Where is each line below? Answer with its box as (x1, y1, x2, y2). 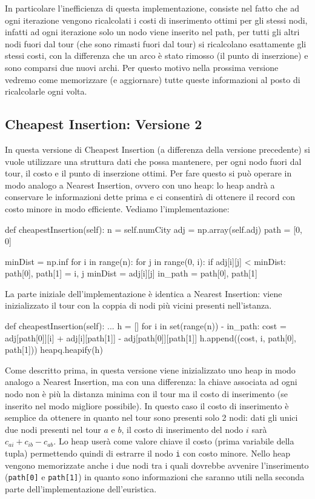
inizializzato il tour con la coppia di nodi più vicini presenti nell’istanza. (5, 299, 272, 312)
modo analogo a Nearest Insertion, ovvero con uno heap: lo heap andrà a (5, 178, 275, 191)
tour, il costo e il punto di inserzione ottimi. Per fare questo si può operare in (5, 167, 292, 179)
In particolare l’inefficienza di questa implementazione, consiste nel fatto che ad (5, 2, 299, 14)
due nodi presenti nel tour (5, 423, 101, 435)
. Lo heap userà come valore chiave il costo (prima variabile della (53, 435, 294, 447)
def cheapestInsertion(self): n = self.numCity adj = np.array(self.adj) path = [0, (5, 223, 302, 235)
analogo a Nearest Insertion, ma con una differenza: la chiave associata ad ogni (5, 375, 297, 388)
